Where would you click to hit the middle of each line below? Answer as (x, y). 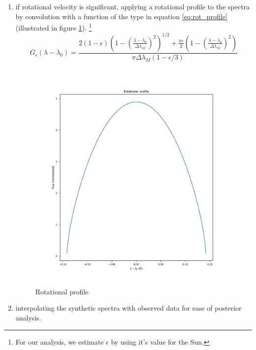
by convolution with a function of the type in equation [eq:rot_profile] (121, 16)
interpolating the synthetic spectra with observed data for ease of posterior (128, 308)
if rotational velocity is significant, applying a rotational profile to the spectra (133, 6)
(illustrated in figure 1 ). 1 (54, 27)
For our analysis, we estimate (60, 341)
